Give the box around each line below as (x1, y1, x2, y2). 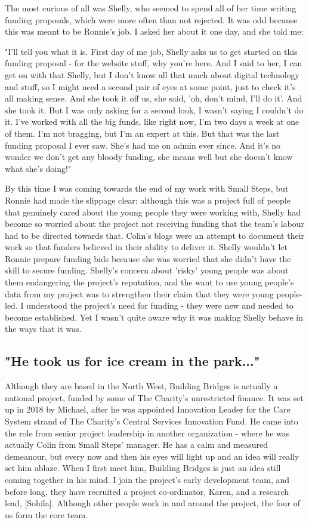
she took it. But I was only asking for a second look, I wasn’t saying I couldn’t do (5, 103, 304, 116)
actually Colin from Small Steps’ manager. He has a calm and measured (5, 438, 268, 451)
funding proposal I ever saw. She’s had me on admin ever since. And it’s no (5, 139, 281, 151)
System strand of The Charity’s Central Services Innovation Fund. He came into (5, 415, 298, 427)
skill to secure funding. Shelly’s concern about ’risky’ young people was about (5, 264, 289, 276)
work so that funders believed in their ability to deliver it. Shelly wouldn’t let (5, 241, 288, 253)
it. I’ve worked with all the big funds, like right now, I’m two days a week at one (5, 115, 299, 128)
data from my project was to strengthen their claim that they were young (5, 287, 274, 300)
